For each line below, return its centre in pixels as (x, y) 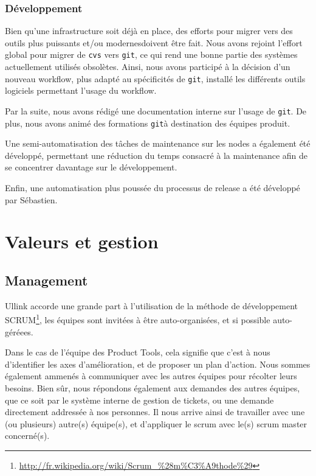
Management (46, 280)
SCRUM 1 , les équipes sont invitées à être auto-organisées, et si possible (138, 319)
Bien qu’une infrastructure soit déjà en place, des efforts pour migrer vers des (149, 31)
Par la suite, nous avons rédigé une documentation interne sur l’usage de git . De (156, 110)
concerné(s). (27, 436)
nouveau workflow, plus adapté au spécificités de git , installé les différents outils (155, 78)
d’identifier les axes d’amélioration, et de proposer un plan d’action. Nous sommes (158, 364)
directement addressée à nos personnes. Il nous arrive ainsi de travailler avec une (155, 412)
